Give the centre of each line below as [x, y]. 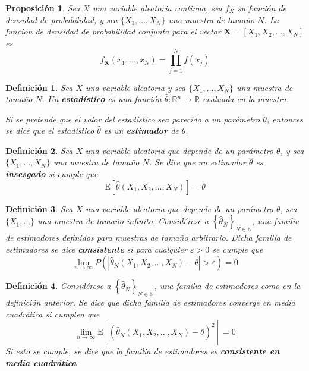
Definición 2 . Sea [39, 150]
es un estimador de [141, 131]
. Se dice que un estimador [197, 162]
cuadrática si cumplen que [53, 314]
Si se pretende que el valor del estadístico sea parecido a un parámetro [133, 119]
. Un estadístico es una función [102, 99]
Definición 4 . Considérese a [58, 286]
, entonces [285, 119]
